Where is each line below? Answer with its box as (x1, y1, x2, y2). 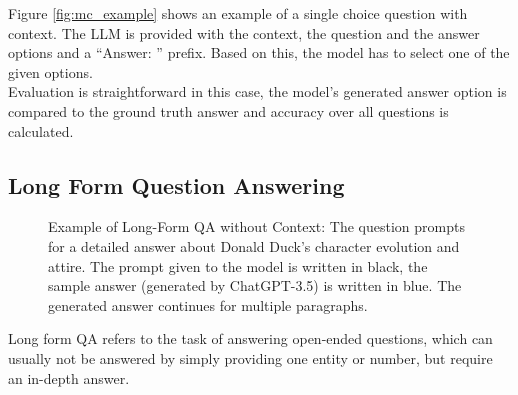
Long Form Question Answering (8, 169, 345, 200)
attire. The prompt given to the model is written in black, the (48, 255, 428, 276)
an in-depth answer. (8, 367, 130, 388)
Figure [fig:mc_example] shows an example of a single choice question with (8, 3, 468, 23)
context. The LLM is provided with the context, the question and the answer (8, 22, 480, 43)
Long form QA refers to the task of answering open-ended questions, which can (8, 328, 493, 349)
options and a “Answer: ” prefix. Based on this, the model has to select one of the (8, 42, 510, 63)
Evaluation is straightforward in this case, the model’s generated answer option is (8, 81, 507, 102)
